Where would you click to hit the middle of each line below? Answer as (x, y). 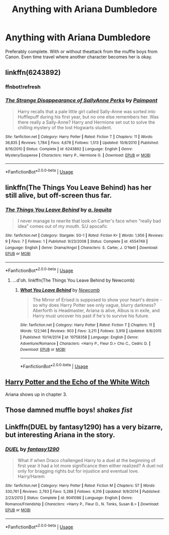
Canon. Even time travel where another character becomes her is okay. (79, 57)
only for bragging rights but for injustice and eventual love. (78, 471)
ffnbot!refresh (23, 87)
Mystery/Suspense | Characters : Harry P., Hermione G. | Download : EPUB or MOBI (78, 155)
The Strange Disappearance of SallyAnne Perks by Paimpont (81, 101)
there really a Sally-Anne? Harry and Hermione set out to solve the (86, 122)
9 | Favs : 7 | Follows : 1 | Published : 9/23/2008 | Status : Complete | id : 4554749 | (76, 242)
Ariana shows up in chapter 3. (36, 394)
